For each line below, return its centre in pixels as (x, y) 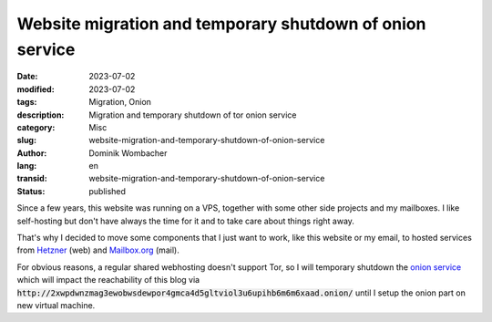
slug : (26, 140)
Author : (32, 153)
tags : (27, 102)
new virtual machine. (56, 305)
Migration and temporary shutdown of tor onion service (193, 115)
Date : (27, 77)
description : (41, 115)
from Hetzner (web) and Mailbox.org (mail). (98, 250)
